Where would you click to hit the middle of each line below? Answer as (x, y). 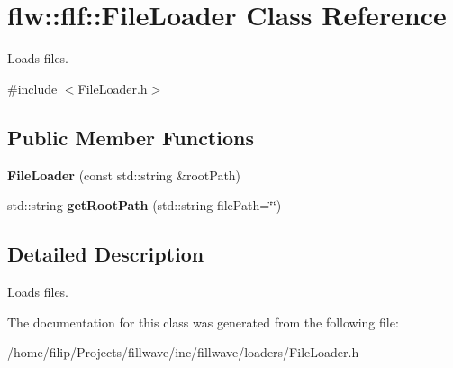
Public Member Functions (131, 137)
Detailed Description (106, 254)
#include (32, 88)
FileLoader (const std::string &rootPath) (124, 175)
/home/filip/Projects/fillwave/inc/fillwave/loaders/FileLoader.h (183, 352)
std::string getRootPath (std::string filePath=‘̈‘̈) (145, 205)
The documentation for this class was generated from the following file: (203, 322)
